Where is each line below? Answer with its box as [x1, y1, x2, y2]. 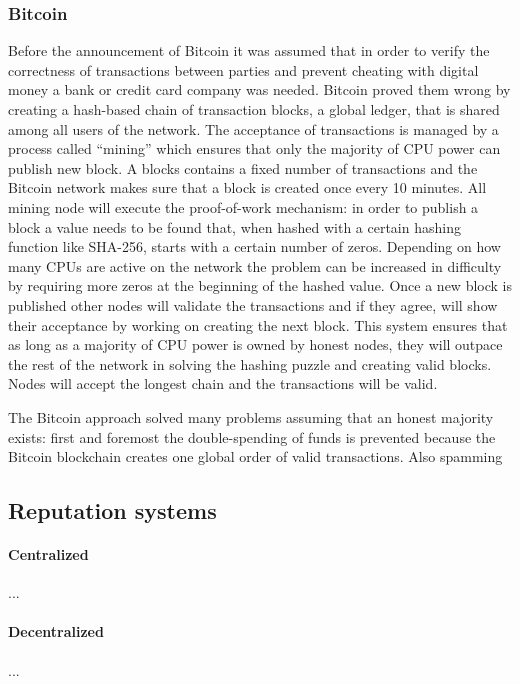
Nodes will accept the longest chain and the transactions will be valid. [8, 373, 438, 394]
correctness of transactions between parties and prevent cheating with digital [8, 59, 479, 80]
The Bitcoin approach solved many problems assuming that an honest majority [8, 406, 494, 427]
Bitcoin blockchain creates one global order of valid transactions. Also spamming [8, 446, 503, 467]
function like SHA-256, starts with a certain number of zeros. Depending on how [8, 236, 501, 257]
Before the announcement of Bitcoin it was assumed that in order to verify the [8, 40, 490, 61]
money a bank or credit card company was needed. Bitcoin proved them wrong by [8, 79, 511, 100]
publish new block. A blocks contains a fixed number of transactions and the [8, 157, 478, 178]
